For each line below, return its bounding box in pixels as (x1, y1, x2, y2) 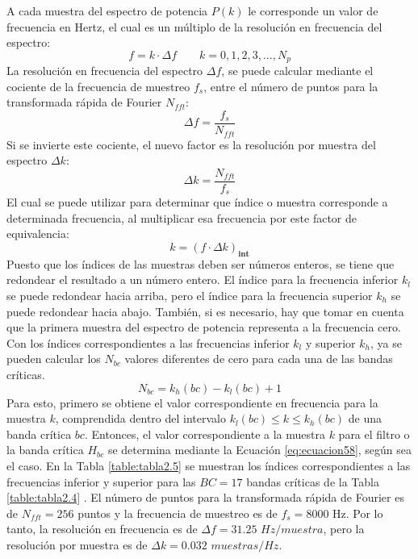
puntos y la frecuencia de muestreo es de (77, 504, 278, 521)
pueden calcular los (6, 350, 101, 367)
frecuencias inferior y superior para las (6, 473, 196, 490)
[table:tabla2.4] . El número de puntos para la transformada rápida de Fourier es (6, 489, 404, 506)
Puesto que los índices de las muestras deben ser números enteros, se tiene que (6, 255, 395, 272)
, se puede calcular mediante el (221, 62, 374, 79)
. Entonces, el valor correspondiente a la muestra (84, 425, 325, 442)
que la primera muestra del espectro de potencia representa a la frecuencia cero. (6, 319, 401, 336)
